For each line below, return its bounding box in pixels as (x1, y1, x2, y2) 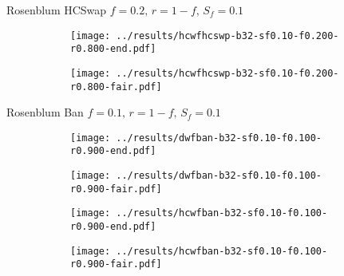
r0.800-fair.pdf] (70, 81, 162, 93)
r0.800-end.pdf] (70, 43, 156, 55)
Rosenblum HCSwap (6, 2, 107, 18)
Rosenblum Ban (6, 104, 84, 120)
